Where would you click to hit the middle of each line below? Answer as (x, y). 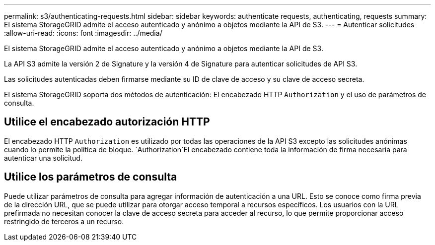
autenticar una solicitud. (43, 158)
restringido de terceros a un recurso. (64, 221)
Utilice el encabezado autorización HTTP (107, 122)
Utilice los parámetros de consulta (91, 177)
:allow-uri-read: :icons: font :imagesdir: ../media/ (83, 33)
